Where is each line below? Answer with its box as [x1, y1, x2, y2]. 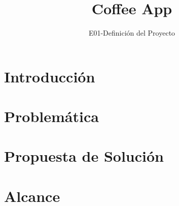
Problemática [4, 106, 99, 127]
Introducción [4, 66, 95, 86]
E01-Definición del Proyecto [88, 27, 175, 38]
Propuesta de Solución [4, 145, 164, 166]
